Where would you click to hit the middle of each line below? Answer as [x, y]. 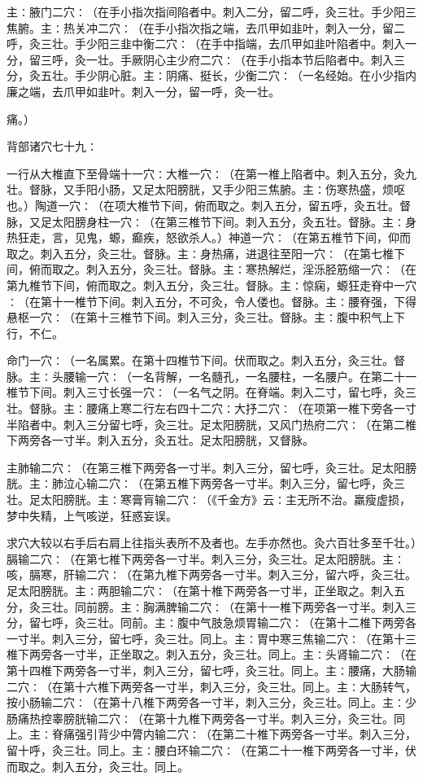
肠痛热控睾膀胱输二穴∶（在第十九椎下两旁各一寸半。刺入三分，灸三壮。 [200, 718]
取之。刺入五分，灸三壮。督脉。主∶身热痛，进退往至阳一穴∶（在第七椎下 [206, 253]
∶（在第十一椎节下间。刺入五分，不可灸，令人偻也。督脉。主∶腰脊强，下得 [211, 301]
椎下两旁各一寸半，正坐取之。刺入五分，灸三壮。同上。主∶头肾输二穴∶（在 [211, 654]
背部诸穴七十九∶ [52, 146]
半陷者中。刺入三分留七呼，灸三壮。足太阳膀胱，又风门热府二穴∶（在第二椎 [211, 424]
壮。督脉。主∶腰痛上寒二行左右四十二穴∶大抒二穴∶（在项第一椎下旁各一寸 [211, 408]
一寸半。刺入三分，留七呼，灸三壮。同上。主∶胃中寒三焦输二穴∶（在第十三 [211, 638]
